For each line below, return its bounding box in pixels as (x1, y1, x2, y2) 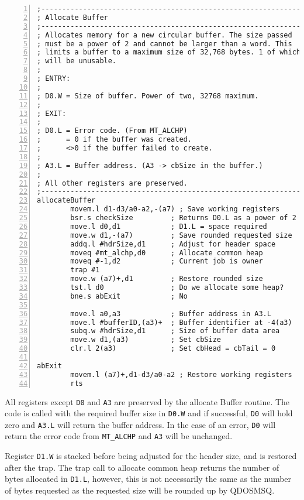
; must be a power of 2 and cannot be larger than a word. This (37, 39, 292, 48)
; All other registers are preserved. (37, 179, 188, 187)
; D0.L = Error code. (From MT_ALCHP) (37, 126, 188, 135)
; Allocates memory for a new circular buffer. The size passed (37, 30, 292, 39)
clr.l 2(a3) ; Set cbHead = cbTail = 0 (70, 344, 276, 353)
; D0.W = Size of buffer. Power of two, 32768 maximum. (37, 91, 259, 100)
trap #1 (70, 266, 100, 275)
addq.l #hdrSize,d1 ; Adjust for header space (70, 239, 276, 248)
